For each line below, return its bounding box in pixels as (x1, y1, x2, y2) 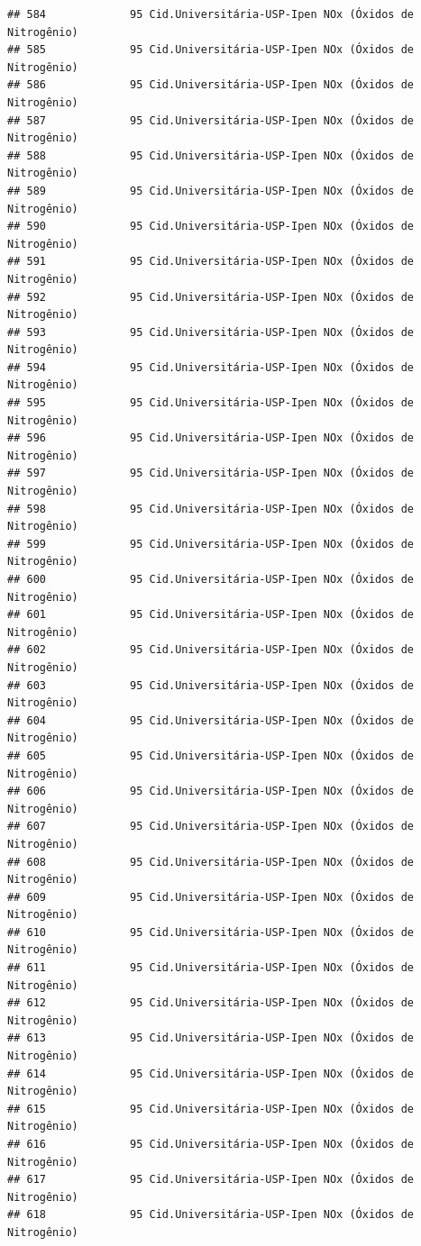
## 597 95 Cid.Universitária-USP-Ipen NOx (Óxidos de (7, 467, 415, 480)
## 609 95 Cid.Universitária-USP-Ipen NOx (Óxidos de (7, 890, 415, 904)
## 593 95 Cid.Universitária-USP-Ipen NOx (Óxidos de (7, 325, 415, 339)
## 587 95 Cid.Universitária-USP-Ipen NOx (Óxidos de (7, 114, 415, 127)
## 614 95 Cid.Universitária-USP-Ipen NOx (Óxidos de (7, 1067, 415, 1080)
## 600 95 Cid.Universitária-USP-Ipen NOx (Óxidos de (7, 573, 415, 586)
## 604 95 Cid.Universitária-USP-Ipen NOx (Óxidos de (7, 714, 415, 727)
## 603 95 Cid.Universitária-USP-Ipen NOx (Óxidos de (7, 678, 415, 692)
